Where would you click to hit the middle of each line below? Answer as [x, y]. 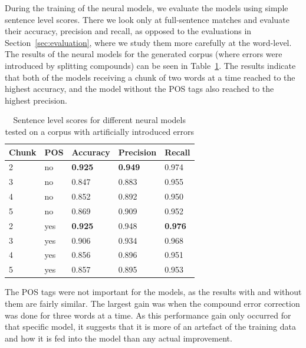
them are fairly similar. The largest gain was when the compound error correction [152, 303]
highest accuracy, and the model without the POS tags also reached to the [139, 89]
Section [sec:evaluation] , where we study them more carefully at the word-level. [148, 42]
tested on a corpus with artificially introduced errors [100, 131]
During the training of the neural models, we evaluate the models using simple [147, 8]
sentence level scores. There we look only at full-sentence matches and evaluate [147, 19]
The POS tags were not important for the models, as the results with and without [153, 292]
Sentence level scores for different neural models [99, 120]
